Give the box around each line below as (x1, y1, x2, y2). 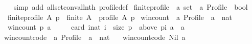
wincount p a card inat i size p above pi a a (7, 21, 185, 32)
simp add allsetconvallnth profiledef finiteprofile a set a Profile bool (13, 2, 248, 12)
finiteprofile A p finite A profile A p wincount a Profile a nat (7, 11, 233, 22)
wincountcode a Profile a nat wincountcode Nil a (4, 31, 186, 42)
